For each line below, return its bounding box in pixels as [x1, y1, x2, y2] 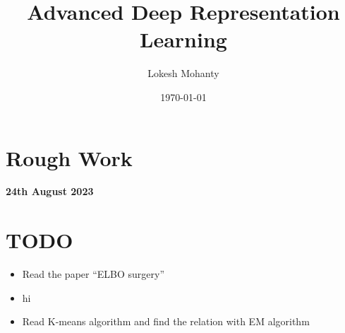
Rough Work [6, 143, 133, 172]
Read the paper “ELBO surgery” [22, 267, 165, 281]
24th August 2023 [6, 184, 94, 199]
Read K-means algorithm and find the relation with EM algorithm [22, 314, 310, 329]
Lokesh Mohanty [147, 66, 219, 81]
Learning [140, 25, 227, 54]
